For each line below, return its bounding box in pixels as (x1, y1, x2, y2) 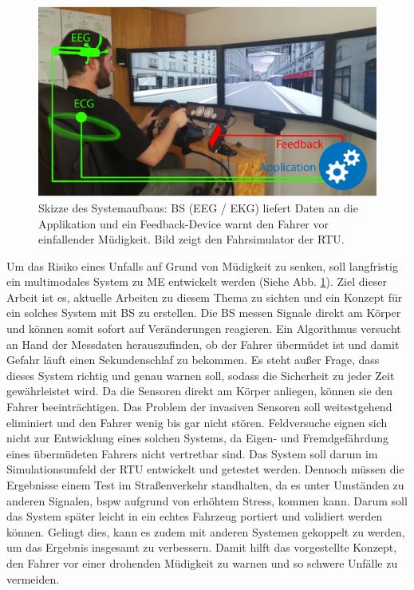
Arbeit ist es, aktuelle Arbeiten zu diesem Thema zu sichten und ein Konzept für (6, 288, 403, 305)
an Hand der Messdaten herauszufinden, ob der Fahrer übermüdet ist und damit (6, 335, 400, 352)
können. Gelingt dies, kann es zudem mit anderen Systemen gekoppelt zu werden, (6, 523, 405, 540)
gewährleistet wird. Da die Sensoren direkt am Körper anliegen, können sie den (6, 382, 393, 399)
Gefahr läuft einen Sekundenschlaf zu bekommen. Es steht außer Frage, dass (6, 351, 380, 368)
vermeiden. (6, 570, 60, 587)
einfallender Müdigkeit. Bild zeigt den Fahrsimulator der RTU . (38, 231, 345, 247)
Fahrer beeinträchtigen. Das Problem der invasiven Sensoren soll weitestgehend (6, 398, 392, 415)
